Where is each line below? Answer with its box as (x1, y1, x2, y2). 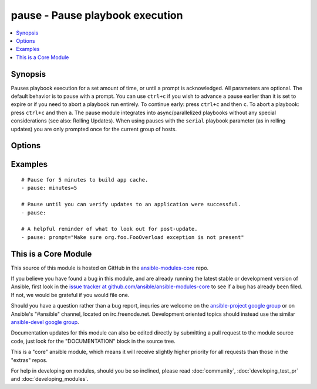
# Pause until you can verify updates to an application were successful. (21, 201, 241, 208)
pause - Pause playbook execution (11, 9, 183, 22)
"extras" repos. (11, 356, 48, 363)
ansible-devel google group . (11, 318, 79, 325)
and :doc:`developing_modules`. (11, 376, 89, 383)
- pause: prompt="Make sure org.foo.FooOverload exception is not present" (21, 234, 244, 240)
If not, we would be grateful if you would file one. (11, 291, 130, 298)
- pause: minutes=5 (21, 185, 77, 192)
